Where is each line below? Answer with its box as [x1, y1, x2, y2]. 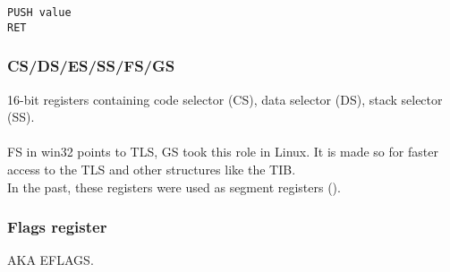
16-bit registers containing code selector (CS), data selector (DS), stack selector [7, 89, 443, 108]
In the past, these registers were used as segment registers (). [7, 177, 341, 196]
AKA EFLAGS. [7, 251, 94, 269]
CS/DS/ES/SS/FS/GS [7, 55, 175, 77]
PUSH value [7, 6, 72, 19]
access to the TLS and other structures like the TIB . [7, 159, 296, 178]
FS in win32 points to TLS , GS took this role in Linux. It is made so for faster [7, 142, 438, 161]
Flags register [7, 216, 107, 238]
